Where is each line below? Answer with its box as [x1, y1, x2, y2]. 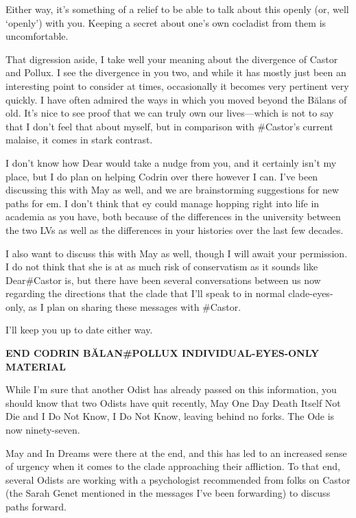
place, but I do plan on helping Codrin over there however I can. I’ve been [5, 169, 318, 183]
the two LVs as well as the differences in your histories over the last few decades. [5, 222, 344, 237]
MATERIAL [5, 359, 66, 373]
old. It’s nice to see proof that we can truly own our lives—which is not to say [5, 106, 334, 120]
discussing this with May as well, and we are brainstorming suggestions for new [5, 183, 340, 197]
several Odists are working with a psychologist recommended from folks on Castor [5, 472, 351, 486]
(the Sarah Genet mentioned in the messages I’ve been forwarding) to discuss [5, 486, 331, 500]
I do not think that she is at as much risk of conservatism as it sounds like [5, 259, 318, 274]
